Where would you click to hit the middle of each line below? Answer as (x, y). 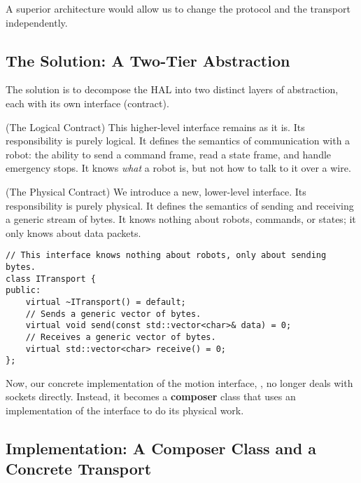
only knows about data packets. (73, 232)
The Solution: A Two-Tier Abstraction (148, 60)
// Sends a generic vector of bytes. (113, 314)
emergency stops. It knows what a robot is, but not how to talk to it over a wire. (178, 168)
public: (23, 291)
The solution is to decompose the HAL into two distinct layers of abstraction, (172, 89)
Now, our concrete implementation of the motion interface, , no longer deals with (179, 382)
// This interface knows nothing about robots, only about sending (166, 256)
